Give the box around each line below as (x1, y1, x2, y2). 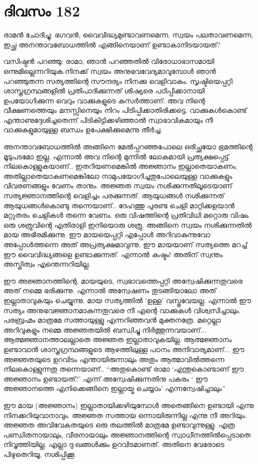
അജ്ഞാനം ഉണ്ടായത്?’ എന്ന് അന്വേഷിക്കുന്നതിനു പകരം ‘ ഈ (3, 373, 208, 384)
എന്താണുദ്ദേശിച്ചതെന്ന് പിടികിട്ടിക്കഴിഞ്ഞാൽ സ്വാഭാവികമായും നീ (3, 114, 213, 125)
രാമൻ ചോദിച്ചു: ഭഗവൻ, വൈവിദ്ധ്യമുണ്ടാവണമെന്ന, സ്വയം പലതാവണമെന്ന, (3, 29, 254, 40)
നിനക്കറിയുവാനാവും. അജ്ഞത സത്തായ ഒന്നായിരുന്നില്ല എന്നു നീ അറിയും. (3, 410, 247, 420)
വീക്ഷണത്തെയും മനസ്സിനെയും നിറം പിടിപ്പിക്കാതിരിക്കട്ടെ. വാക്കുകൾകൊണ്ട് (3, 105, 247, 115)
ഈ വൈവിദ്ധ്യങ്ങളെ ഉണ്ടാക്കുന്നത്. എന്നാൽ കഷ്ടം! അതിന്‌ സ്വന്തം (3, 249, 223, 259)
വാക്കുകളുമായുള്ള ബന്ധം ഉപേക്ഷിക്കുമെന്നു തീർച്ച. (3, 124, 162, 135)
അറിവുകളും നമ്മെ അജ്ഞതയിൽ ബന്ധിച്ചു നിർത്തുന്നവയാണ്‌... (3, 324, 207, 335)
